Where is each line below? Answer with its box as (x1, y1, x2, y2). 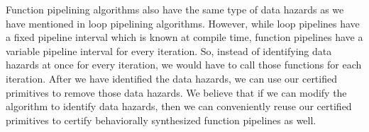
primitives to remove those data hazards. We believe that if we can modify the (6, 85, 347, 100)
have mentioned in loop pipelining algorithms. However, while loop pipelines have (6, 16, 360, 30)
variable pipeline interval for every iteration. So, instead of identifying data (6, 43, 332, 58)
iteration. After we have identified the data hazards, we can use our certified (6, 71, 337, 85)
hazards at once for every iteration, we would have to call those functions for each (6, 57, 362, 72)
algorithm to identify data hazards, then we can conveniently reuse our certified (6, 99, 352, 114)
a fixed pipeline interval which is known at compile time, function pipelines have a (6, 30, 363, 44)
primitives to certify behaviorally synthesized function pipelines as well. (6, 112, 316, 127)
